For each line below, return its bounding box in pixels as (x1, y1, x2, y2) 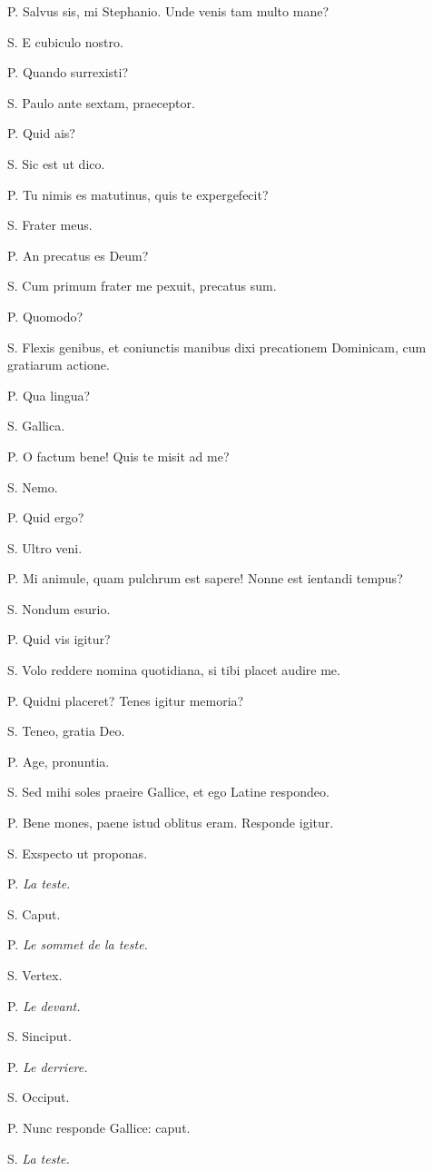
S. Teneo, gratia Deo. (7, 721, 125, 740)
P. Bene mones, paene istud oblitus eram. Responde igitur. (7, 813, 334, 832)
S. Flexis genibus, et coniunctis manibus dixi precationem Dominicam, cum (7, 337, 427, 356)
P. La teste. (7, 874, 71, 893)
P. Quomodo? (7, 306, 84, 325)
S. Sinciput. (7, 1027, 72, 1046)
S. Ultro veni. (7, 538, 83, 557)
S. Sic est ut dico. (7, 154, 105, 173)
